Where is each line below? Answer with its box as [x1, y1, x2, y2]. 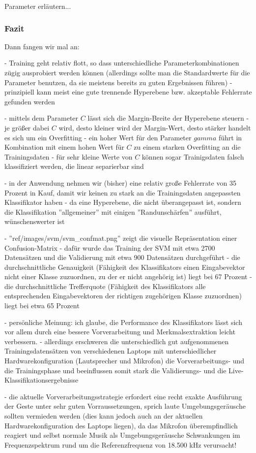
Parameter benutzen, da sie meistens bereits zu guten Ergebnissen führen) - [4, 77, 232, 87]
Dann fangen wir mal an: [4, 41, 80, 51]
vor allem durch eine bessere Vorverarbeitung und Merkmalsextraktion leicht [4, 326, 235, 337]
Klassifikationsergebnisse [4, 375, 79, 385]
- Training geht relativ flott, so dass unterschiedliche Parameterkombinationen [4, 58, 239, 68]
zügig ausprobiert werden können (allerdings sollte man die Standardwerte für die [4, 67, 250, 77]
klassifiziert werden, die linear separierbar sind [4, 161, 144, 171]
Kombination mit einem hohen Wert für [4, 142, 124, 152]
